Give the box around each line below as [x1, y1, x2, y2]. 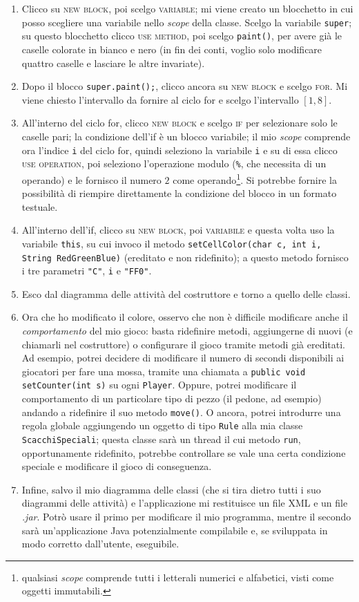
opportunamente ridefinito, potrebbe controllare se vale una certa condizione [21, 445, 346, 460]
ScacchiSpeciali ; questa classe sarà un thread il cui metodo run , [21, 432, 301, 446]
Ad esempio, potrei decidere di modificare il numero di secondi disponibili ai [21, 350, 345, 365]
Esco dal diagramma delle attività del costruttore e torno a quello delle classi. [21, 286, 351, 301]
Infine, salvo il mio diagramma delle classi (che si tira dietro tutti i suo [21, 482, 321, 496]
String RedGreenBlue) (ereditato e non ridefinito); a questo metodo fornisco [21, 250, 349, 264]
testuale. [21, 199, 58, 214]
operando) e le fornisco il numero [21, 172, 162, 187]
